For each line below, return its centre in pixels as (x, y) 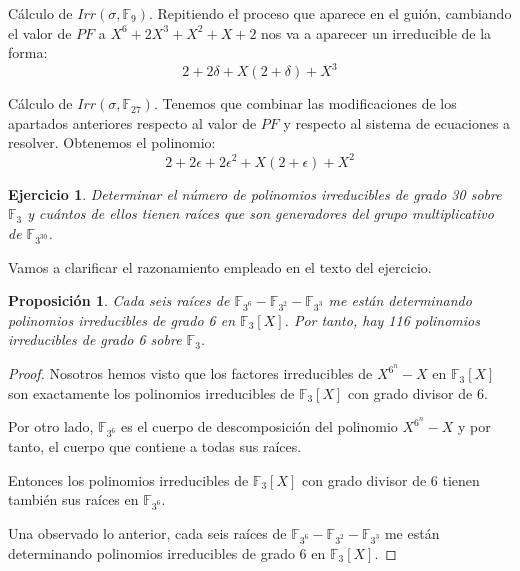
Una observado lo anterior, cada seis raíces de (147, 533)
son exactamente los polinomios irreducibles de (151, 392)
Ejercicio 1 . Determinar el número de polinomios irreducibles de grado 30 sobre (255, 193)
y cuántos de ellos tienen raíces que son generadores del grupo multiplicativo (260, 213)
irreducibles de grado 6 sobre (95, 339)
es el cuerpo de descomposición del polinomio (259, 426)
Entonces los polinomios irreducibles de (128, 479)
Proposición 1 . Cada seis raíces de (119, 300)
